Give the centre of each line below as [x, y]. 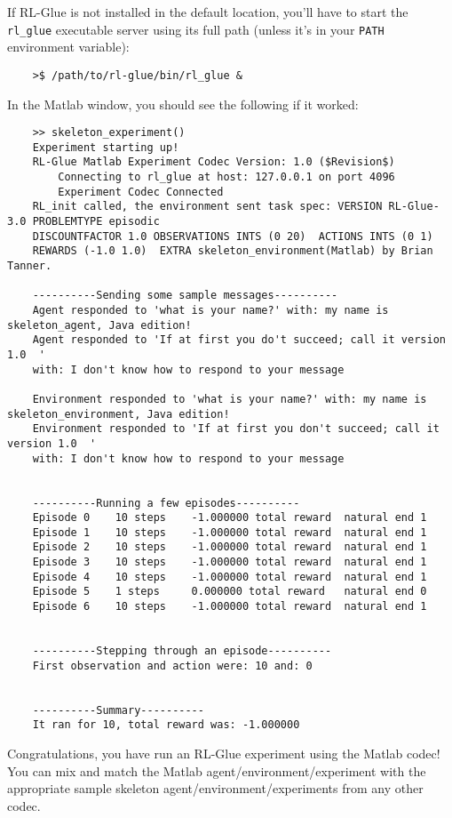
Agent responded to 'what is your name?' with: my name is [210, 310]
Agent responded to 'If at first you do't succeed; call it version [239, 340]
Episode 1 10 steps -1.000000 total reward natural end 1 [230, 532]
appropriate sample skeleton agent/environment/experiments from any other [215, 788]
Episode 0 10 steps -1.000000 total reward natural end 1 [230, 518]
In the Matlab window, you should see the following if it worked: [183, 104]
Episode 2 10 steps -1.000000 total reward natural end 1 [230, 547]
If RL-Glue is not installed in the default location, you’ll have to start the [208, 12]
